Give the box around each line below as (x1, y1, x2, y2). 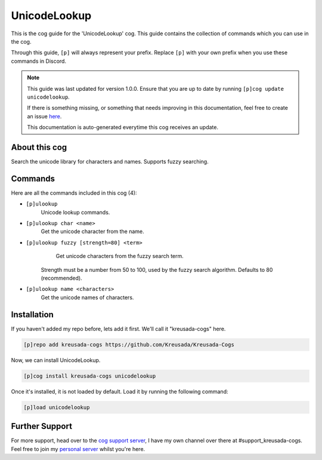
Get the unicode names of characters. (41, 293, 134, 301)
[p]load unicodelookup (23, 404, 90, 410)
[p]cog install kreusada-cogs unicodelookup (23, 372, 156, 379)
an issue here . (27, 112, 62, 119)
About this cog (11, 142, 67, 152)
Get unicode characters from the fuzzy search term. (55, 253, 184, 260)
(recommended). (41, 275, 83, 281)
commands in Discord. (11, 57, 67, 65)
